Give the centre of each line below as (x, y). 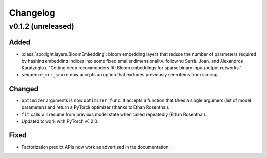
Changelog (32, 13)
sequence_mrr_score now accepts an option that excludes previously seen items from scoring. (120, 74)
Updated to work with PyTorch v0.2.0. (60, 121)
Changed (23, 89)
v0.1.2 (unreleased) (42, 26)
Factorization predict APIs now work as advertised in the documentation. (96, 147)
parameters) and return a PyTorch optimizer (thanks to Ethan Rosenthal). (95, 107)
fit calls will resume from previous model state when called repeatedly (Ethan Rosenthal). (114, 114)
